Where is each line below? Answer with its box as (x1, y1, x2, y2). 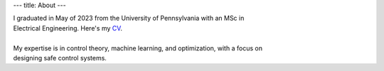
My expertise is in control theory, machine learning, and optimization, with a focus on (13, 43, 263, 53)
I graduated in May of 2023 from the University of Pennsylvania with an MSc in (13, 14, 245, 23)
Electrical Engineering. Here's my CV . (13, 23, 123, 32)
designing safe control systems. (13, 53, 107, 62)
